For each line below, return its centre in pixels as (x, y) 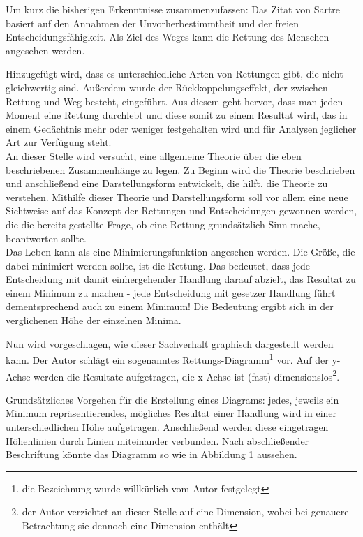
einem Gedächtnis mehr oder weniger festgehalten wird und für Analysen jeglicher (181, 128)
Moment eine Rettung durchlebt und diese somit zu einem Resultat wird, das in (177, 115)
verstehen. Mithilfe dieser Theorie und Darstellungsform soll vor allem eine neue (177, 197)
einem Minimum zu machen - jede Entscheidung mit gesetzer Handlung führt (171, 292)
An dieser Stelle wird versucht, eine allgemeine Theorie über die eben (154, 155)
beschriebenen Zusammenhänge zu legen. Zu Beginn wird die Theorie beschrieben (180, 169)
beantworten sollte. (46, 238)
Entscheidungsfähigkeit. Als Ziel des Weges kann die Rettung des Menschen (168, 37)
